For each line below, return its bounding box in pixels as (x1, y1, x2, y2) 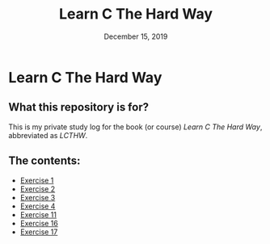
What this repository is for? (8, 100, 150, 114)
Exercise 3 (19, 192, 56, 202)
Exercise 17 (19, 227, 58, 237)
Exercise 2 (19, 183, 56, 194)
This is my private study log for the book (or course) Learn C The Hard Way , (8, 122, 263, 132)
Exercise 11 (19, 209, 57, 219)
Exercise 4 (19, 201, 56, 211)
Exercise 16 (19, 218, 58, 228)
